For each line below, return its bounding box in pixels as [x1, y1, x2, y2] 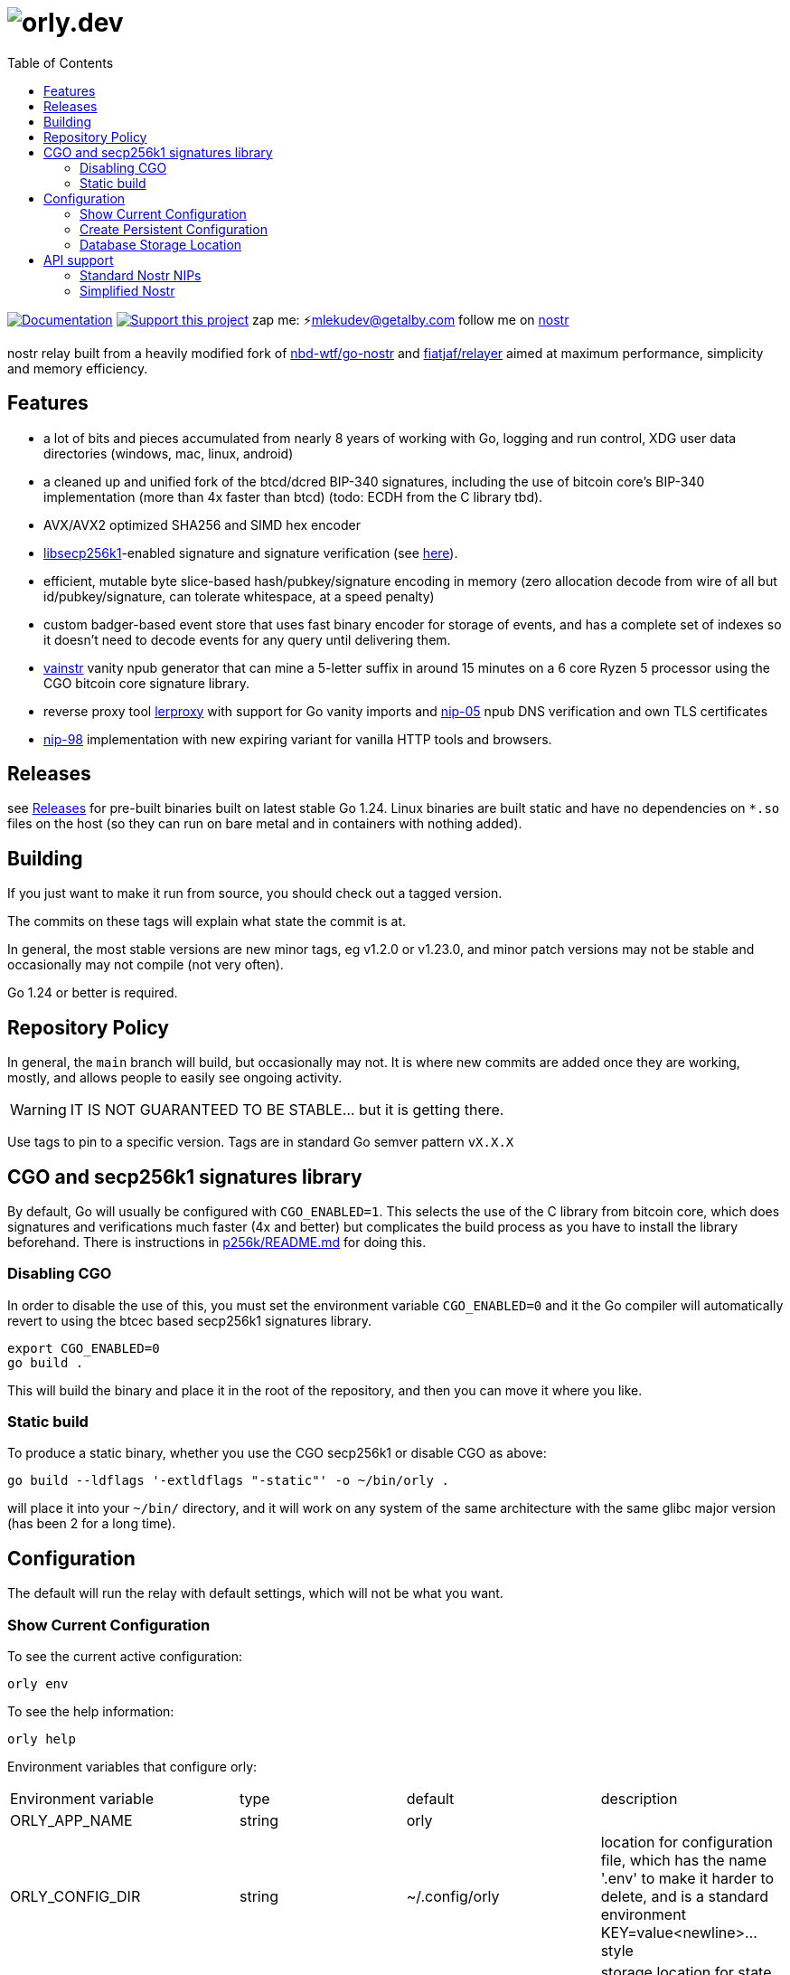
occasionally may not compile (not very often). [7, 957, 284, 973]
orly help [7, 1732, 76, 1747]
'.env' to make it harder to [600, 1869, 775, 1888]
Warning [10, 1101, 67, 1120]
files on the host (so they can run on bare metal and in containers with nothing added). [7, 816, 522, 832]
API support [43, 251, 114, 268]
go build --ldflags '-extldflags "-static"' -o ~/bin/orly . [7, 1473, 449, 1488]
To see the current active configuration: [7, 1649, 243, 1665]
